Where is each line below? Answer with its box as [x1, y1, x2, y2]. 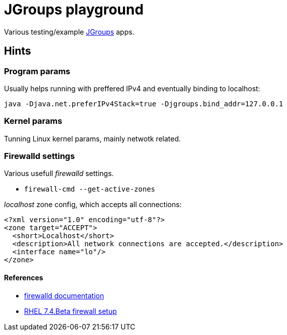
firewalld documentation [24, 291, 104, 300]
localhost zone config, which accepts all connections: [4, 200, 182, 209]
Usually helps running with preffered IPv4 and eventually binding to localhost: [4, 84, 260, 93]
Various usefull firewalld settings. [4, 169, 114, 178]
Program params [4, 66, 70, 76]
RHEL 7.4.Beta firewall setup [24, 306, 117, 315]
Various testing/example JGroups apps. [4, 27, 134, 36]
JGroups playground [4, 1, 144, 18]
